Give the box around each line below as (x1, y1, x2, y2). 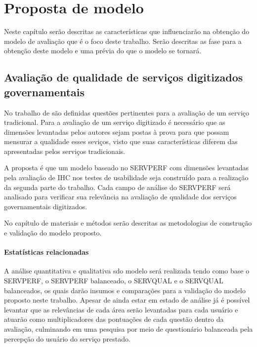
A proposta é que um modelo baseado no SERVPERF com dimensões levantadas (4, 162, 249, 173)
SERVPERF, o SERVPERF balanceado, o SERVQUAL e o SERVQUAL (4, 275, 223, 286)
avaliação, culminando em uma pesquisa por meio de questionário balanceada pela (4, 323, 253, 334)
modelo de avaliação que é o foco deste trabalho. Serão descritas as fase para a (4, 36, 242, 46)
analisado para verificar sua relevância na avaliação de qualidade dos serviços (4, 192, 237, 202)
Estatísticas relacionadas (4, 247, 89, 257)
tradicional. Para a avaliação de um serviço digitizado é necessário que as (4, 117, 225, 127)
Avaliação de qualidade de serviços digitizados (4, 70, 243, 85)
